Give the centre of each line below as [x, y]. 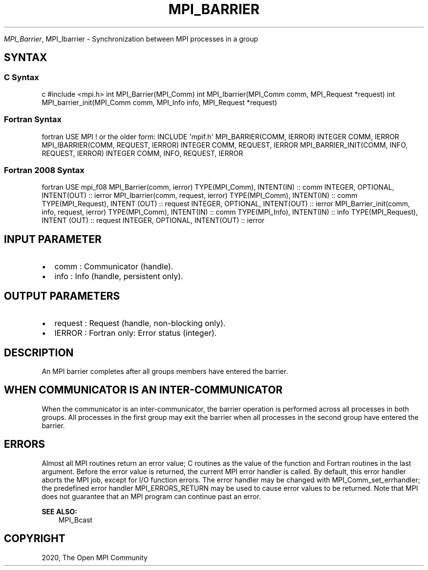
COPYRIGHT [35, 539]
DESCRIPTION [39, 352]
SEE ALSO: [59, 511]
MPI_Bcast [75, 520]
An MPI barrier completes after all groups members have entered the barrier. [165, 371]
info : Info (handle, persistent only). [119, 276]
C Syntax [21, 77]
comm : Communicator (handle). [114, 267]
